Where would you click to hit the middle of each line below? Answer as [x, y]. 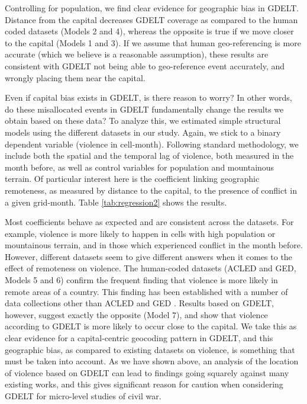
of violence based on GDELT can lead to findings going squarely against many [147, 372]
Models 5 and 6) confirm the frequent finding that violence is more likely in [141, 280]
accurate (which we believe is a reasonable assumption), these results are [137, 54]
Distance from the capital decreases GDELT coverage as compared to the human [151, 19]
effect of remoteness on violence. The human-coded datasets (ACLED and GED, [151, 268]
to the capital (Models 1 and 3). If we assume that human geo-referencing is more [153, 42]
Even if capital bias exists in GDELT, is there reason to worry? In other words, [148, 97]
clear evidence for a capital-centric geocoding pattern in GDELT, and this [139, 338]
